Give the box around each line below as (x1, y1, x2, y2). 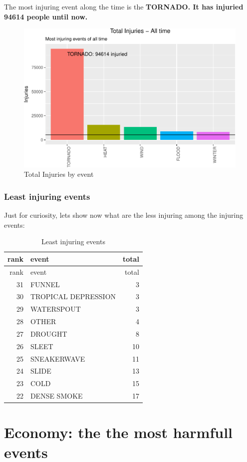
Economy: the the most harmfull (4, 422, 233, 443)
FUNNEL (30, 279, 60, 289)
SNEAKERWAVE (30, 353, 85, 364)
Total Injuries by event (24, 169, 94, 179)
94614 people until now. (4, 11, 88, 21)
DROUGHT (30, 328, 67, 339)
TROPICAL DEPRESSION (30, 291, 116, 302)
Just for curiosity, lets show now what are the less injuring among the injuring (4, 210, 244, 220)
